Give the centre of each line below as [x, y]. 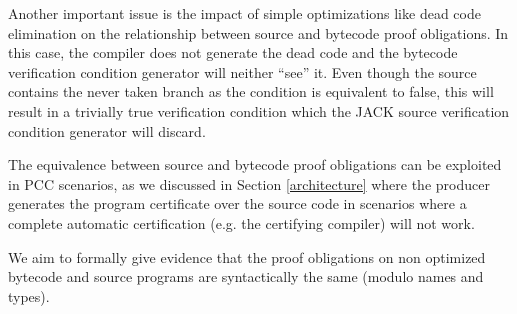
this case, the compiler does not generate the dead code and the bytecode [233, 52]
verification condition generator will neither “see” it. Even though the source [242, 71]
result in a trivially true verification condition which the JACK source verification [259, 110]
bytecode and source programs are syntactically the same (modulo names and [246, 276]
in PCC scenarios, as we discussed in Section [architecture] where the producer [249, 183]
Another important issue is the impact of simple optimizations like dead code [244, 13]
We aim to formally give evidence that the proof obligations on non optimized [247, 256]
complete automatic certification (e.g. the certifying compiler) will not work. [241, 222]
